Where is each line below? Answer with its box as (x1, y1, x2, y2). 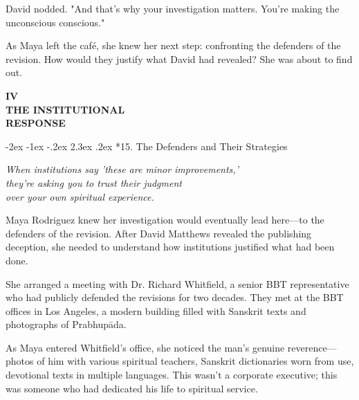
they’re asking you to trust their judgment (6, 175, 182, 190)
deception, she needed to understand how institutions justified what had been (6, 239, 335, 254)
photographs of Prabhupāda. (6, 317, 127, 331)
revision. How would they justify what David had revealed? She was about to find (6, 51, 353, 66)
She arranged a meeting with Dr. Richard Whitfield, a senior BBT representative (6, 276, 349, 291)
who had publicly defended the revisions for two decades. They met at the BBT (6, 290, 344, 304)
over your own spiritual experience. (6, 189, 154, 203)
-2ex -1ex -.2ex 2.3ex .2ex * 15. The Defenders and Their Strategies (6, 138, 288, 153)
